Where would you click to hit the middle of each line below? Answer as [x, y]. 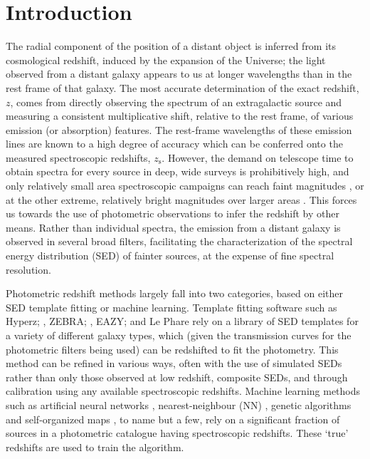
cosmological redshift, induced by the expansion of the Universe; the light [166, 60]
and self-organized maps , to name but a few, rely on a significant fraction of [173, 419]
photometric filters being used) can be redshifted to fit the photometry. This [172, 349]
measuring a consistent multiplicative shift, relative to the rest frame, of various [180, 116]
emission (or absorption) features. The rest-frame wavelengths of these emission [179, 129]
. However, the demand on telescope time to [258, 157]
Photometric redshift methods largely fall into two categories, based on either [174, 293]
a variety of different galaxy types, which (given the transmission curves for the [179, 335]
